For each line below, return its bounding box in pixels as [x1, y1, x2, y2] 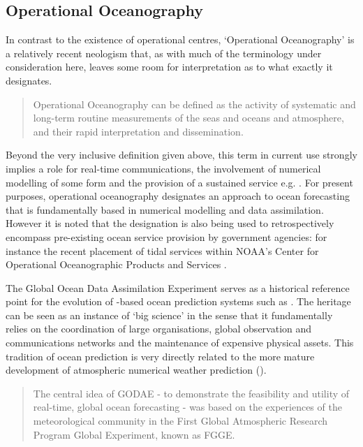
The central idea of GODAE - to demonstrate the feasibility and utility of [33, 386, 350, 400]
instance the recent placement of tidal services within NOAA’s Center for [6, 243, 319, 258]
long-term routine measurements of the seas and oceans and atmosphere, [33, 110, 344, 125]
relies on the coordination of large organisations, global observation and [6, 321, 312, 336]
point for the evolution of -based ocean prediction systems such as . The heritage [6, 294, 351, 309]
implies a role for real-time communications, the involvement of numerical [6, 161, 321, 175]
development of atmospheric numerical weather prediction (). [6, 362, 267, 377]
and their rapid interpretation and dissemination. [33, 124, 244, 138]
